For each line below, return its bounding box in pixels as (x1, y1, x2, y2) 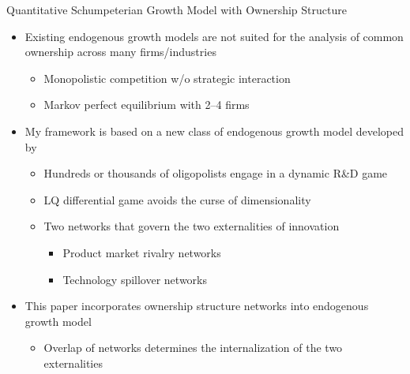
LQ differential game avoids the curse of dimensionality (43, 191, 311, 208)
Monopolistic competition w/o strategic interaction (43, 69, 291, 86)
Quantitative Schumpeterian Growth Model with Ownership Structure (6, 2, 347, 17)
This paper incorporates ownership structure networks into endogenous (24, 297, 369, 314)
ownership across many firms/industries (24, 43, 216, 60)
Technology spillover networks (62, 271, 208, 287)
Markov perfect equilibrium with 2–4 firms (43, 96, 250, 113)
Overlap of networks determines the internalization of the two (43, 339, 343, 356)
